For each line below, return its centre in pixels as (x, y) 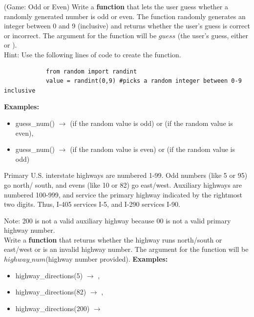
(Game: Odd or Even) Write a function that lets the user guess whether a (116, 6)
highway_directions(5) (49, 275)
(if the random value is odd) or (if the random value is (151, 123)
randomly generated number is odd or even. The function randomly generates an (125, 16)
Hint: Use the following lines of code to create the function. (93, 54)
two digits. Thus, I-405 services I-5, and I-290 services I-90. (92, 204)
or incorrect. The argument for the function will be (80, 35)
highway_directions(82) (51, 292)
